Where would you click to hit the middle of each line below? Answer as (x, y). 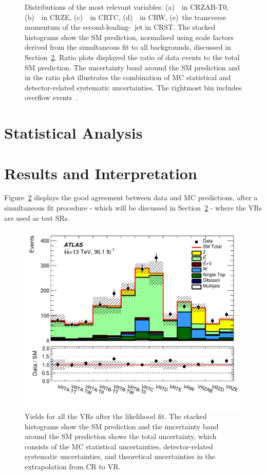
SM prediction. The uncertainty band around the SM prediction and (132, 67)
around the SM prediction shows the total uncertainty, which (121, 436)
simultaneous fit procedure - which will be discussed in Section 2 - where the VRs (133, 208)
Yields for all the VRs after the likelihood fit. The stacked (116, 416)
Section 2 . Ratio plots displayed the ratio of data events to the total (132, 57)
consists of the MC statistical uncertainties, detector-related (119, 446)
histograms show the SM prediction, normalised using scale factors (129, 37)
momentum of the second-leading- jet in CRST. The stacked (120, 27)
